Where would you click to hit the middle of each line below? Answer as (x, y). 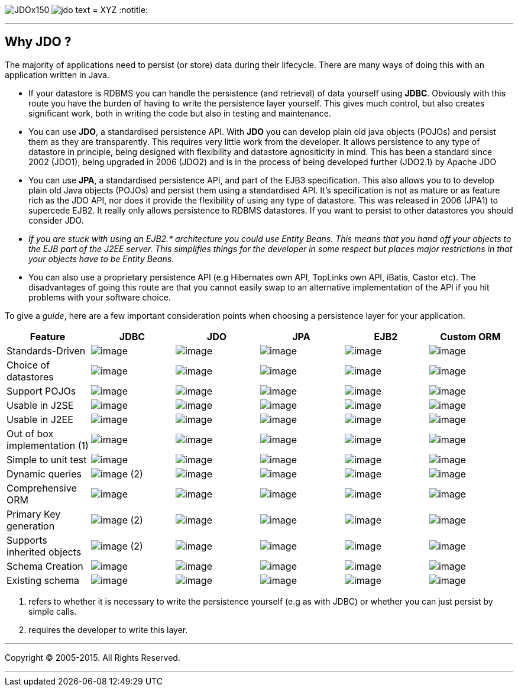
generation (31, 526)
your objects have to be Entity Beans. (101, 259)
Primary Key (34, 514)
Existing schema (43, 580)
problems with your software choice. (100, 297)
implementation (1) (48, 445)
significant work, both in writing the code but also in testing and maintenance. (180, 113)
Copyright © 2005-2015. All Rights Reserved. (93, 657)
